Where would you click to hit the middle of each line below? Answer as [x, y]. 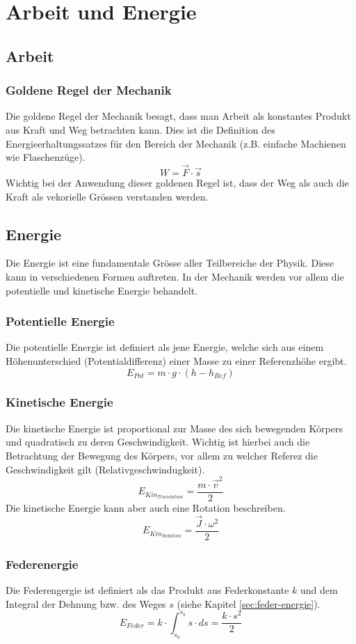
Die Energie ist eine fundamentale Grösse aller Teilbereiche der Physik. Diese [170, 263]
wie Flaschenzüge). [46, 157]
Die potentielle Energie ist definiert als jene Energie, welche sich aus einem [165, 347]
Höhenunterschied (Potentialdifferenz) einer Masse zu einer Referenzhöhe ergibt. [176, 360]
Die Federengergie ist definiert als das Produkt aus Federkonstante [147, 590]
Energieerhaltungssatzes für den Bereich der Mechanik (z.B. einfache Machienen [176, 143]
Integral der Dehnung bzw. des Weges [86, 603]
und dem [319, 590]
